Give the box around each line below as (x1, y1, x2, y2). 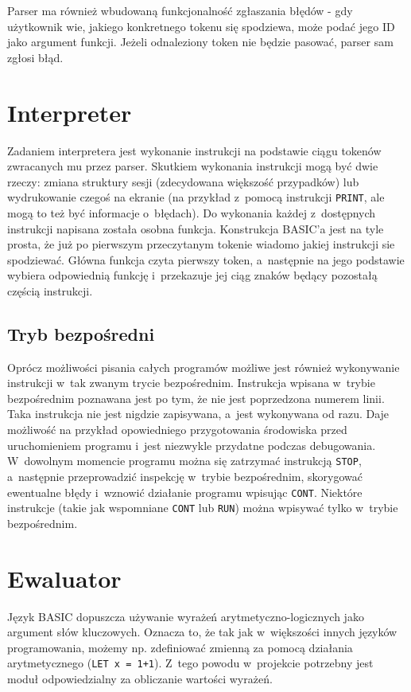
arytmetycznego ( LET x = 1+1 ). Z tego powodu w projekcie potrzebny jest (7, 655, 374, 671)
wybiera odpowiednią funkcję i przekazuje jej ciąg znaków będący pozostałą (7, 267, 378, 283)
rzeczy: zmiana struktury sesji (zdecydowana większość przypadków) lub (7, 173, 359, 190)
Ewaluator (7, 561, 122, 594)
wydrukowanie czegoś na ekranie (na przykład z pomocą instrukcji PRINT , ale (7, 189, 385, 205)
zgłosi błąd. (7, 49, 64, 65)
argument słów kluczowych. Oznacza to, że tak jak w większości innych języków (7, 624, 397, 640)
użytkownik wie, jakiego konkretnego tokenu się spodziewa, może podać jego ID (7, 18, 395, 34)
